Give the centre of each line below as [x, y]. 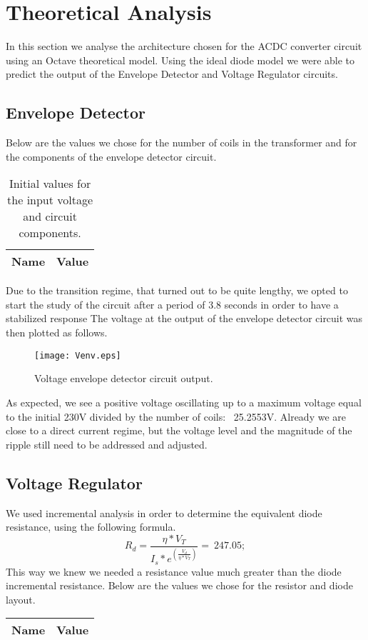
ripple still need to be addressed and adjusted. [107, 444]
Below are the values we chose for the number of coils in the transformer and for [182, 142]
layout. [21, 599]
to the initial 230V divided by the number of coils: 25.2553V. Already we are [176, 416]
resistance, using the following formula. [91, 527]
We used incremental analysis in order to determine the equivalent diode [164, 512]
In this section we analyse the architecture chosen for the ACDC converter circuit [184, 46]
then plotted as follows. [57, 332]
